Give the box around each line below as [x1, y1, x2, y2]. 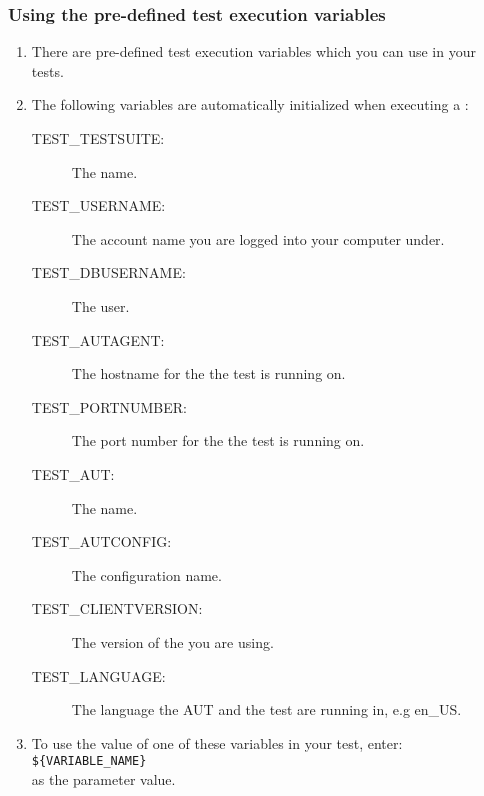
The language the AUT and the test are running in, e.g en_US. [71, 699, 462, 720]
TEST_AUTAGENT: [31, 329, 165, 350]
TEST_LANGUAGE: [31, 665, 166, 686]
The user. [71, 295, 130, 316]
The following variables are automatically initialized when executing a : [31, 94, 469, 115]
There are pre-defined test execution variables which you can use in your [31, 41, 476, 62]
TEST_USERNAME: [31, 195, 166, 216]
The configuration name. [71, 564, 222, 585]
